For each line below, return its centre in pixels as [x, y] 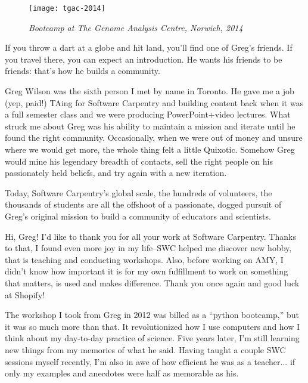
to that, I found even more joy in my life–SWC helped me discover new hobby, [148, 248]
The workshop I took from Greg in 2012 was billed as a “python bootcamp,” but [152, 315]
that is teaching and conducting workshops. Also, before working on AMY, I [144, 259]
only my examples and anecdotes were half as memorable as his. [122, 373]
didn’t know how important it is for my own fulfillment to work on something [147, 271]
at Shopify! [25, 294]
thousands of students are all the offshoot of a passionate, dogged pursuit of [143, 204]
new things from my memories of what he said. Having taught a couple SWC [145, 349]
